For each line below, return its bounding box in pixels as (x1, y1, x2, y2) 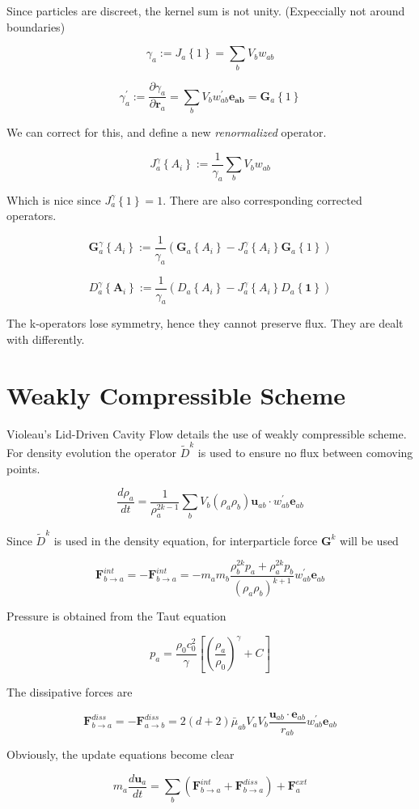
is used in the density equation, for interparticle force (53, 532, 318, 549)
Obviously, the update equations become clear (6, 746, 235, 763)
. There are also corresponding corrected (163, 191, 362, 208)
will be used (340, 532, 399, 549)
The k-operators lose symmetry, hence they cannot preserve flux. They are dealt (6, 315, 404, 332)
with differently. (6, 331, 85, 348)
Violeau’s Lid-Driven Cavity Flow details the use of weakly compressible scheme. (6, 425, 407, 442)
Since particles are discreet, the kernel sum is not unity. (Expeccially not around (6, 2, 405, 19)
